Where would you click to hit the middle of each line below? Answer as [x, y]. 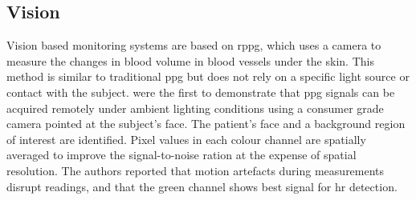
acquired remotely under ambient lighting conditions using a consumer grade [195, 108]
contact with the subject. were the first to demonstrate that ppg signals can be [201, 92]
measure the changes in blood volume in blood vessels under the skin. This [190, 60]
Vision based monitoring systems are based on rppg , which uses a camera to [194, 45]
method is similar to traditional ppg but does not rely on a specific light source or [208, 76]
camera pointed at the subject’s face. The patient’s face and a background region [206, 124]
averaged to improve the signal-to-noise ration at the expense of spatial [181, 155]
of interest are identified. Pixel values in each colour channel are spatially [186, 139]
